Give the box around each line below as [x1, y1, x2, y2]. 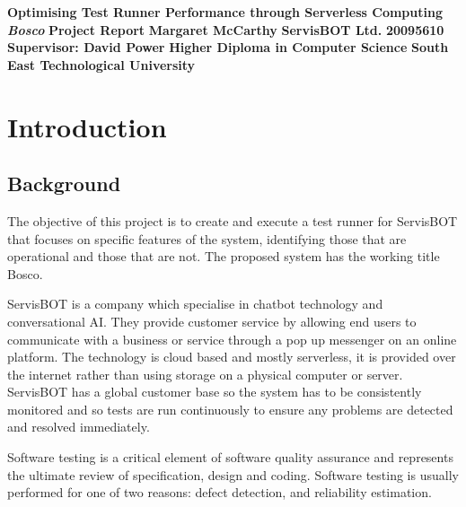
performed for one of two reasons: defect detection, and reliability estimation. [7, 483, 432, 502]
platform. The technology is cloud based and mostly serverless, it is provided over [7, 347, 456, 366]
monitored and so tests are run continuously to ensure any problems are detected [7, 399, 453, 418]
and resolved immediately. [7, 417, 150, 436]
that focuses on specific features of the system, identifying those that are [7, 229, 407, 248]
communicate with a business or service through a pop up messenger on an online [7, 329, 457, 348]
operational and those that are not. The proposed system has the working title [7, 247, 440, 266]
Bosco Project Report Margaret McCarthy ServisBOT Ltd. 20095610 [7, 20, 444, 39]
